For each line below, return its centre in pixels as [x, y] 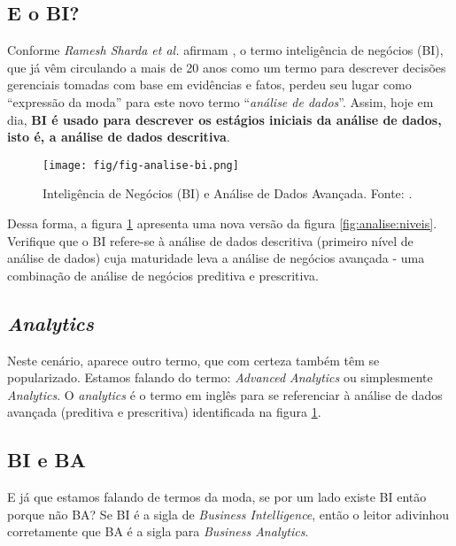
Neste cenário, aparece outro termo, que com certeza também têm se [193, 360]
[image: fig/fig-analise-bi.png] [141, 165]
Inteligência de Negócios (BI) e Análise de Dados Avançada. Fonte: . [228, 193]
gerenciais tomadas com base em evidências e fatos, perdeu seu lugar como [209, 85]
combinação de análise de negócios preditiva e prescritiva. [163, 275]
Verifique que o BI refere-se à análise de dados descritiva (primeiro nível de [210, 240]
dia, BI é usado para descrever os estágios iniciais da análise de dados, [224, 119]
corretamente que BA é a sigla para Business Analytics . [158, 531]
